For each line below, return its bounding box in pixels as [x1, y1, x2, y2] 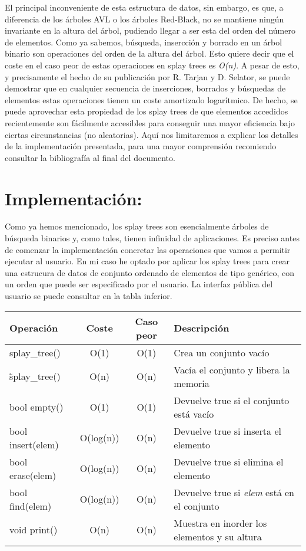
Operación [9, 321, 58, 335]
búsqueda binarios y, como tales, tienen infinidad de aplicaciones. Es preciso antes [5, 232, 300, 244]
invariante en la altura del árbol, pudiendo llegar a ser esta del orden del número [5, 24, 295, 37]
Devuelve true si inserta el [174, 424, 281, 438]
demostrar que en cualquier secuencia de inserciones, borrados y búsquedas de [5, 82, 286, 94]
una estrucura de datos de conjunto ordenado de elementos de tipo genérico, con [5, 266, 294, 278]
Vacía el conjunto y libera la [174, 362, 290, 376]
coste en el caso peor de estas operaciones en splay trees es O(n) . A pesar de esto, [5, 58, 300, 71]
